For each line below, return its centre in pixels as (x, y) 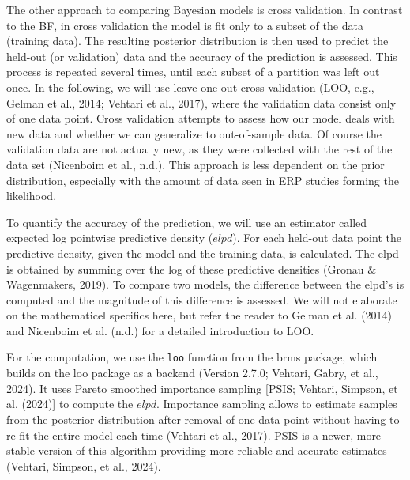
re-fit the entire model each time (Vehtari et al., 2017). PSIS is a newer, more (194, 435)
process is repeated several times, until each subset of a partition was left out (193, 72)
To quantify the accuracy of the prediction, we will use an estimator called (187, 222)
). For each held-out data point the (317, 238)
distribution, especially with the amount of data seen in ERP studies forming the (203, 180)
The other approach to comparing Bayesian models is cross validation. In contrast (205, 9)
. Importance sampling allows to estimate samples (276, 404)
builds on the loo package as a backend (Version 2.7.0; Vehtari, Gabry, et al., (192, 373)
